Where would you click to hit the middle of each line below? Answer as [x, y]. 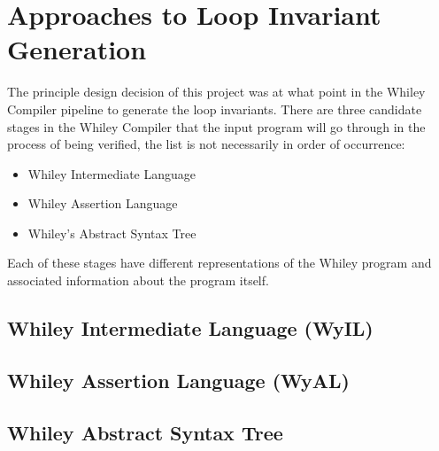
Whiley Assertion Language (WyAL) [178, 380]
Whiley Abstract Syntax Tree [145, 432]
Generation [77, 49]
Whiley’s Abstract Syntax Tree [112, 233]
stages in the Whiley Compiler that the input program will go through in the [216, 126]
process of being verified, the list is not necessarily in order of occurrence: [206, 144]
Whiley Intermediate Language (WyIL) [190, 328]
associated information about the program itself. [138, 280]
